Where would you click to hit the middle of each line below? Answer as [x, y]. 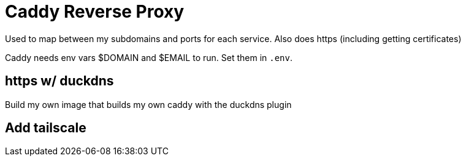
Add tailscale [46, 128]
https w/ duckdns [59, 81]
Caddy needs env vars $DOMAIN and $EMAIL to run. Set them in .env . [149, 57]
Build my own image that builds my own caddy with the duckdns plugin [148, 104]
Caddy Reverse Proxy [95, 12]
